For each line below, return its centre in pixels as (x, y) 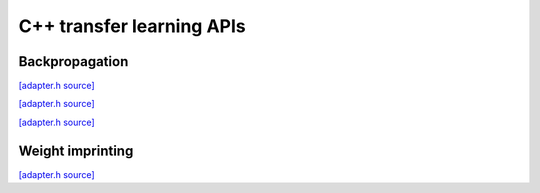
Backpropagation (73, 61)
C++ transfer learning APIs (132, 26)
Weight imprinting (76, 150)
